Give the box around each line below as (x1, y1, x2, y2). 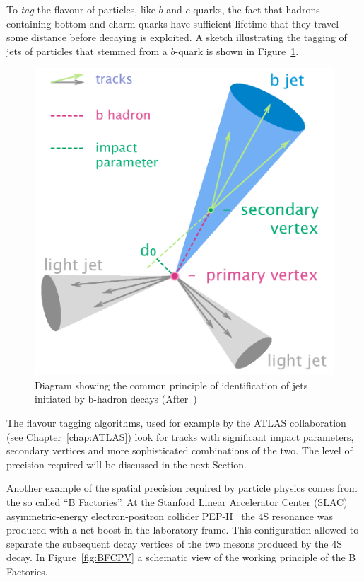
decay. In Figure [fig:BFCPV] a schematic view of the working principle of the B (6, 550, 356, 565)
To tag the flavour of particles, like (6, 2, 155, 16)
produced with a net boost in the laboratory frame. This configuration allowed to (6, 522, 359, 537)
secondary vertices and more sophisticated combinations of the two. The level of (6, 443, 353, 458)
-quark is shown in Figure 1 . (175, 43, 299, 58)
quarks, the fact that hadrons (193, 2, 320, 16)
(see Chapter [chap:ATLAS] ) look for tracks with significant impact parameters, (6, 429, 354, 444)
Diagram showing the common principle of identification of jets (35, 377, 308, 392)
